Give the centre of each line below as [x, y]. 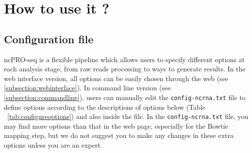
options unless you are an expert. [53, 145]
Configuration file [49, 39]
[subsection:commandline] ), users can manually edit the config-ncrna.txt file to [125, 97]
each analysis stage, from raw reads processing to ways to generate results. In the [125, 69]
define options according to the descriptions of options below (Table [105, 107]
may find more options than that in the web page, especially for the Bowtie [116, 126]
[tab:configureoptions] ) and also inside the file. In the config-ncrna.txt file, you [128, 116]
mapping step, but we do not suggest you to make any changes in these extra [119, 135]
